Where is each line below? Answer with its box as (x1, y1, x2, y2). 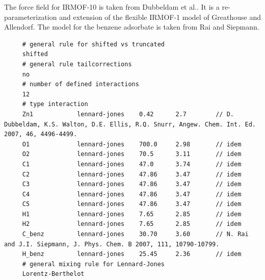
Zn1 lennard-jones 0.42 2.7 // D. (22, 110, 234, 118)
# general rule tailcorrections (22, 60, 132, 68)
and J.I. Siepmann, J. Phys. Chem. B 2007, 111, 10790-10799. (4, 240, 220, 248)
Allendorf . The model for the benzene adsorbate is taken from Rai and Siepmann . (4, 21, 259, 32)
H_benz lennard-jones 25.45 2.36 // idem (22, 250, 242, 258)
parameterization (4, 11, 57, 22)
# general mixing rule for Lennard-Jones (22, 260, 165, 268)
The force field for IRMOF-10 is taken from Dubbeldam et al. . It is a (4, 2, 220, 12)
